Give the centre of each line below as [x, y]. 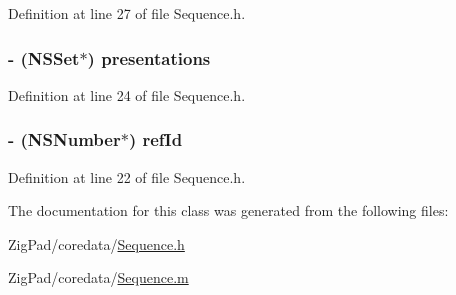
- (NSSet [44, 57]
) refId [155, 139]
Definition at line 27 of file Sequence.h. [127, 13]
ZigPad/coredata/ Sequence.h [96, 243]
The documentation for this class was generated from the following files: [228, 210]
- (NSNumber [64, 139]
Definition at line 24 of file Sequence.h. [127, 94]
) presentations [149, 57]
